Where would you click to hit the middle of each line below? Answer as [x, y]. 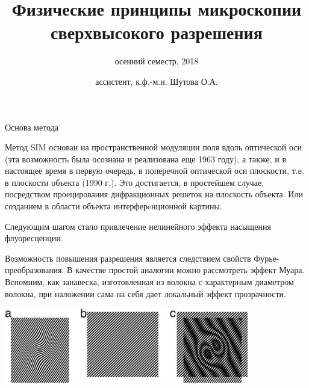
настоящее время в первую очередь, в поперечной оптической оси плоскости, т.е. [154, 171]
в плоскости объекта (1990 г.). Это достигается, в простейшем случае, [135, 182]
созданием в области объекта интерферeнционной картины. [114, 206]
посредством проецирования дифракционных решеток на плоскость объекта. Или [154, 194]
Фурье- [267, 258]
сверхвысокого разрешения [157, 32]
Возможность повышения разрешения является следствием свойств [128, 258]
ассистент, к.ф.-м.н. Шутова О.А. [157, 81]
